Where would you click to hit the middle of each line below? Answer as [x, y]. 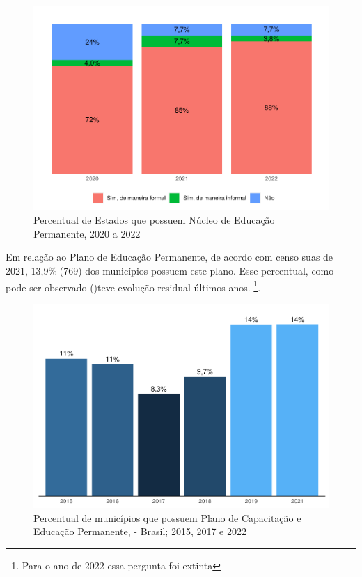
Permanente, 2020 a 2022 [87, 233]
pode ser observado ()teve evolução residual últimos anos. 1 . [133, 286]
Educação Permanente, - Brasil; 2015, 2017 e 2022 [140, 531]
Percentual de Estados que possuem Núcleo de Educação [154, 220]
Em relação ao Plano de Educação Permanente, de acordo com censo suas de [170, 257]
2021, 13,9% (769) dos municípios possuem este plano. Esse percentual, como [170, 270]
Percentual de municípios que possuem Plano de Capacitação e [167, 517]
